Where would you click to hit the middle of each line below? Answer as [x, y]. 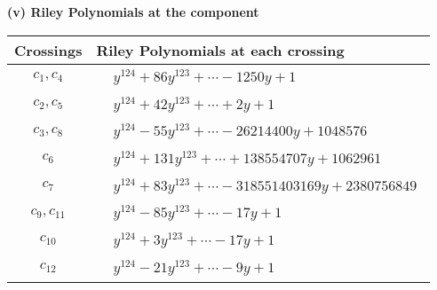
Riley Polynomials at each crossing [220, 50]
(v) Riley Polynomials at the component [133, 12]
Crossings [48, 50]
